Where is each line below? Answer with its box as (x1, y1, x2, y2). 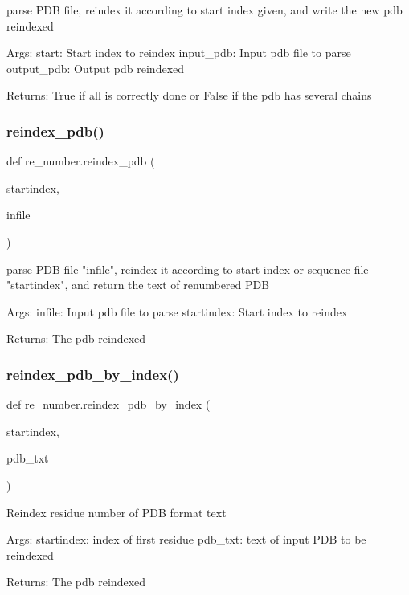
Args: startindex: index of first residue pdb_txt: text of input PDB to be (6, 531, 366, 548)
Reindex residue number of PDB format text (6, 503, 227, 520)
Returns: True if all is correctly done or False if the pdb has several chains (6, 87, 372, 104)
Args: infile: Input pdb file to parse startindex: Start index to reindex (6, 303, 348, 320)
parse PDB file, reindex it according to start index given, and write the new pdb (6, 2, 403, 18)
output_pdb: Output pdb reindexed (6, 59, 185, 76)
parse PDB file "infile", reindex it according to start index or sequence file (6, 260, 369, 277)
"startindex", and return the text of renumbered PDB (6, 276, 270, 293)
